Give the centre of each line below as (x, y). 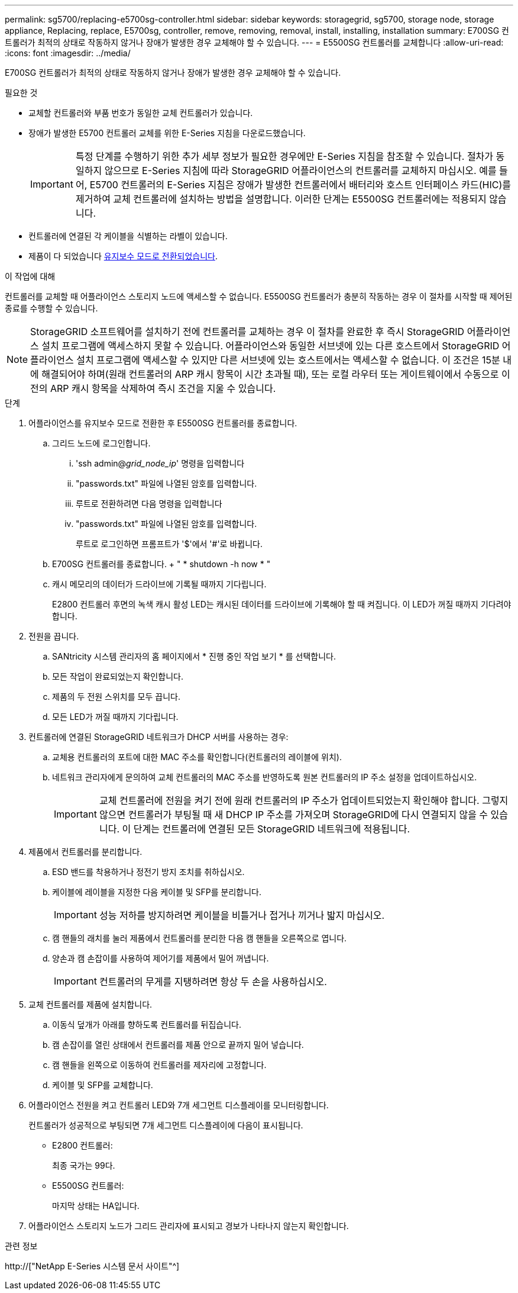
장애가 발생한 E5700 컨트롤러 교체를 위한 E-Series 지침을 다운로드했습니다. (167, 133)
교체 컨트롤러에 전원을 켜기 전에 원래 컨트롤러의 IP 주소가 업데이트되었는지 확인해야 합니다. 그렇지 (304, 800)
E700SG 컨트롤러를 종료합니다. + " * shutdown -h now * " (161, 564)
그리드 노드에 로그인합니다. (101, 443)
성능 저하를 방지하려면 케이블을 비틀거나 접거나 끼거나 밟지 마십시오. (242, 915)
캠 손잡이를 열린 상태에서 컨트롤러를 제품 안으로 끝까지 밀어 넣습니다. (178, 1045)
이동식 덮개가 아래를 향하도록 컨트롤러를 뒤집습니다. (147, 1025)
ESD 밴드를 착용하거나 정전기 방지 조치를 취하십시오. (148, 872)
